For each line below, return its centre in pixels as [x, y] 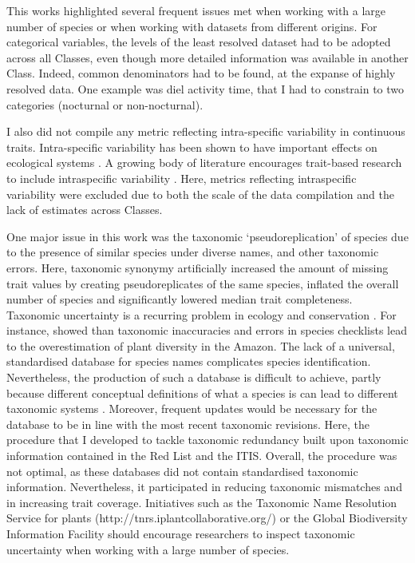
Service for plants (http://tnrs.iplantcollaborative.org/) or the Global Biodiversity [207, 518]
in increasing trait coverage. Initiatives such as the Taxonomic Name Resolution [202, 502]
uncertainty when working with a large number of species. [148, 549]
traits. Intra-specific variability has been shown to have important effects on [192, 147]
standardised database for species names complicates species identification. [189, 361]
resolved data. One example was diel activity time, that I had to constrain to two [206, 88]
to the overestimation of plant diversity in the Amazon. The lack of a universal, [201, 345]
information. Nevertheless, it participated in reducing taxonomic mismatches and [204, 487]
